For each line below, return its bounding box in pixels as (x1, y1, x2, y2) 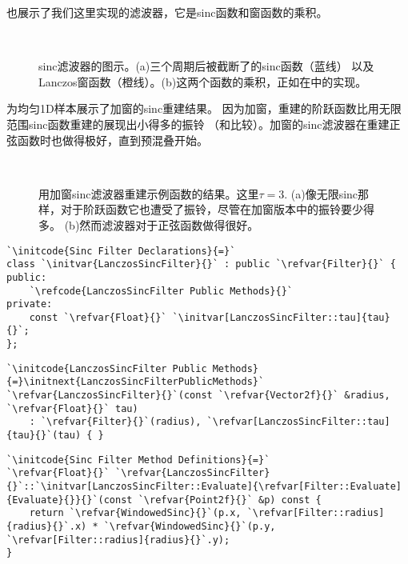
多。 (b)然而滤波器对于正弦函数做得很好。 (38, 216, 259, 233)
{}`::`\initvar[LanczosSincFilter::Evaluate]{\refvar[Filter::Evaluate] (6, 481, 402, 493)
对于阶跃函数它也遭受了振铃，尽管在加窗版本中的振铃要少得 (60, 201, 374, 218)
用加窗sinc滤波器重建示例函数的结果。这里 (38, 185, 259, 202)
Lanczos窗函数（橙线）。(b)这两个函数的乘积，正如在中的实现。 (38, 73, 367, 90)
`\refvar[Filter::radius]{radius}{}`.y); (6, 534, 230, 546)
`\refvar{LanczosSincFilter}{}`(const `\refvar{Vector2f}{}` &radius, (6, 390, 390, 402)
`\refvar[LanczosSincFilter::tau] (206, 416, 390, 428)
